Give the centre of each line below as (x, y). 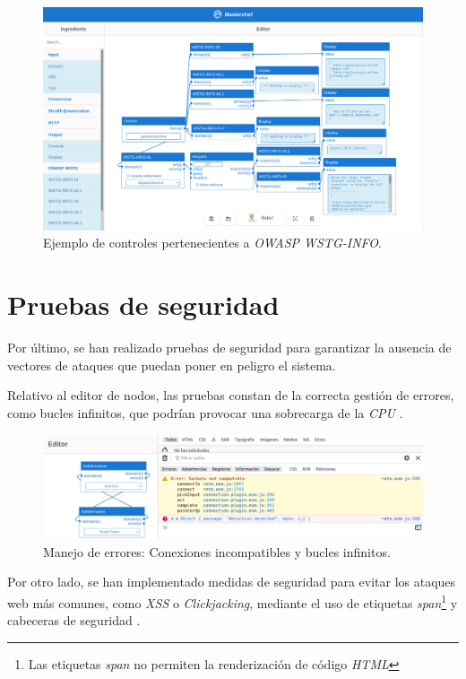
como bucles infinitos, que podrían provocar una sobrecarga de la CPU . (205, 412)
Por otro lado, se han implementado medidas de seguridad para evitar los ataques (232, 582)
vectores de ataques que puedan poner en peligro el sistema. (172, 365)
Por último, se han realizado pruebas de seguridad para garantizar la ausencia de (229, 348)
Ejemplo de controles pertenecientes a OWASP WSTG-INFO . (212, 243)
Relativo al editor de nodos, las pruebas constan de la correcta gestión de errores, (231, 395)
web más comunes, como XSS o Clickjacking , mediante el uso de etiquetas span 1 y (233, 601)
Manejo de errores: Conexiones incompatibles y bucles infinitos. (217, 551)
